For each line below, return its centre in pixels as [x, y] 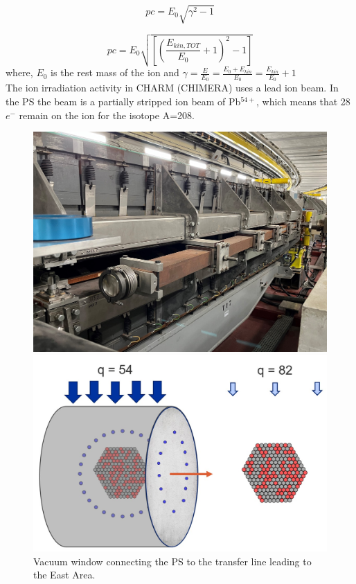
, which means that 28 [303, 101]
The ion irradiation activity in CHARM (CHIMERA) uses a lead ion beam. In [172, 88]
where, [19, 72]
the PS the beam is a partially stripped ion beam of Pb [123, 101]
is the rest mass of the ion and [115, 72]
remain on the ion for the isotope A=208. [107, 115]
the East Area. [64, 575]
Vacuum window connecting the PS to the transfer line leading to [172, 561]
